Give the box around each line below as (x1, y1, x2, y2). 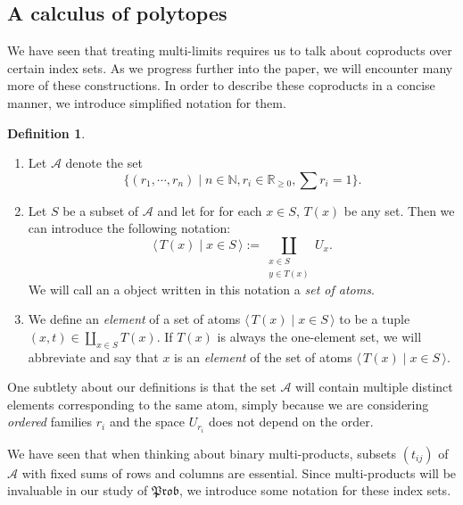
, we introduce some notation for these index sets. (178, 481, 451, 500)
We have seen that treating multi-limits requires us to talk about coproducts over (7, 41, 452, 60)
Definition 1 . (7, 123, 86, 142)
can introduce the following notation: (28, 219, 231, 237)
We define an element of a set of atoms (28, 310, 241, 328)
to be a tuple (339, 310, 410, 328)
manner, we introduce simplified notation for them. (7, 93, 286, 112)
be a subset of (62, 201, 139, 219)
